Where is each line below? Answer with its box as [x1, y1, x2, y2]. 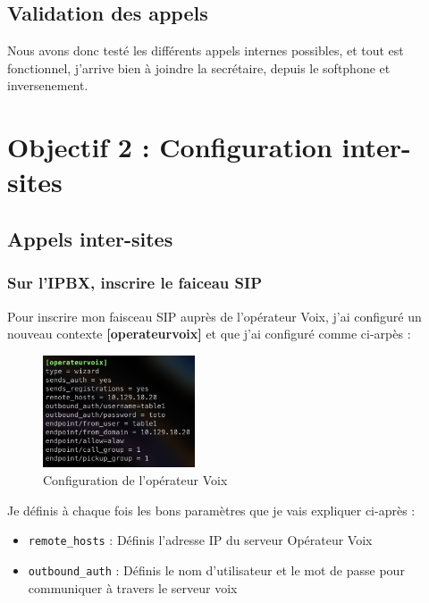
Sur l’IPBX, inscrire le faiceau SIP [7, 272, 263, 294]
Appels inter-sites [7, 224, 173, 252]
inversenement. [7, 76, 88, 95]
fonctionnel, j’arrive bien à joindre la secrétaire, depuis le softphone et [7, 58, 391, 77]
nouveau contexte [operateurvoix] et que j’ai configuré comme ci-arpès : [7, 324, 411, 343]
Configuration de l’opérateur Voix [43, 471, 228, 490]
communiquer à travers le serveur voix [28, 578, 238, 597]
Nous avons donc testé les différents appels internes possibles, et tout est [7, 41, 404, 60]
